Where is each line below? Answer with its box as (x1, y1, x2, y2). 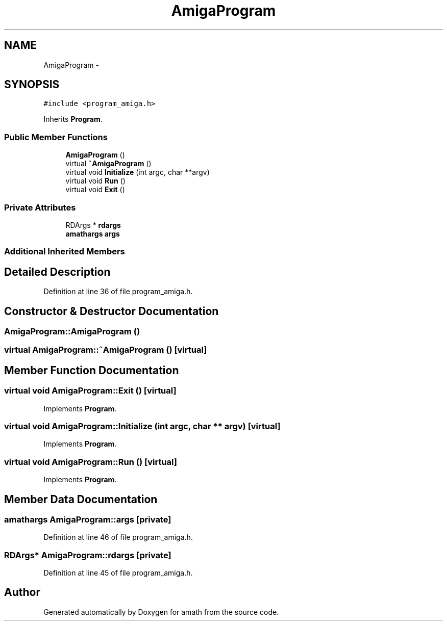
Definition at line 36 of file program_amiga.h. (43, 287, 193, 296)
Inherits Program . (43, 115, 103, 124)
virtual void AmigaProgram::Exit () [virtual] (4, 385, 177, 396)
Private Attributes (4, 202, 76, 213)
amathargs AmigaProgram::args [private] (4, 514, 171, 525)
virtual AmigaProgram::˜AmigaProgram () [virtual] (4, 345, 207, 355)
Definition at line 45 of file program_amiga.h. (43, 568, 193, 578)
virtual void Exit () (65, 185, 125, 194)
